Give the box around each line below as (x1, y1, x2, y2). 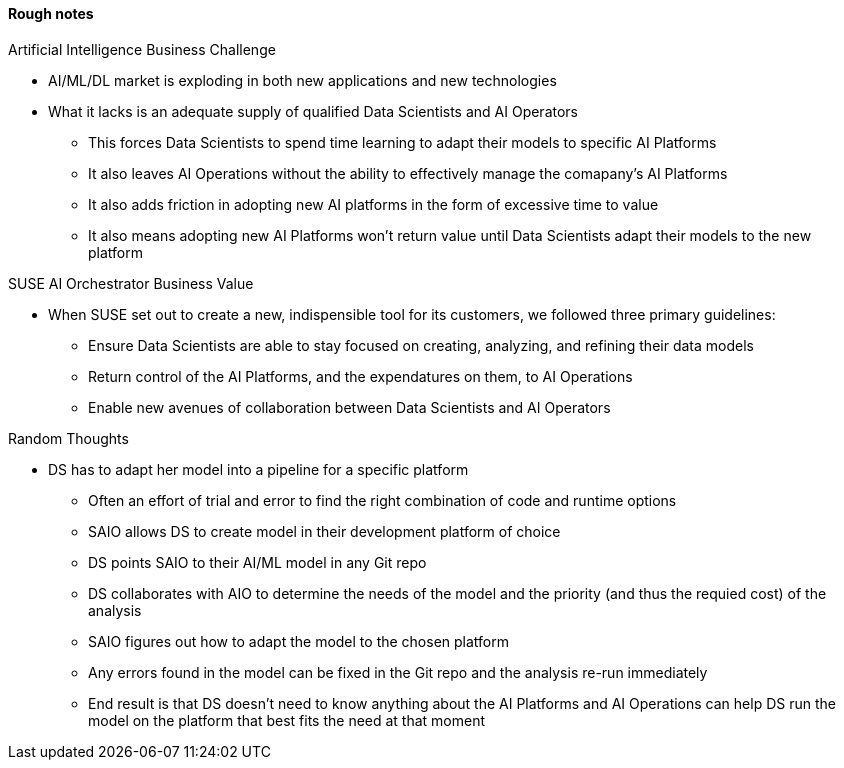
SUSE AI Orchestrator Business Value (8, 274, 254, 292)
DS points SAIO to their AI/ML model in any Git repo (88, 553, 427, 571)
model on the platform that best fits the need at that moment (88, 711, 486, 729)
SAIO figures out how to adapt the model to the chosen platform (88, 632, 509, 650)
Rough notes (8, 5, 94, 22)
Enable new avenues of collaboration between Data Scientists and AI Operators (88, 398, 611, 416)
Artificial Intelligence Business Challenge (8, 40, 276, 58)
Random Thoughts (8, 429, 129, 447)
